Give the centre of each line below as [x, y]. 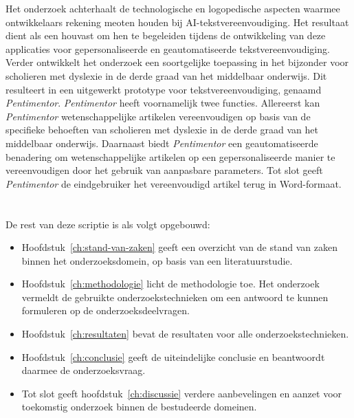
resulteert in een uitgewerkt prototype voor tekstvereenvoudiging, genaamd [164, 89]
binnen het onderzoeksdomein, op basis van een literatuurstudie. [157, 260]
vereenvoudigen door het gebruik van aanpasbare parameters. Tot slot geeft [164, 170]
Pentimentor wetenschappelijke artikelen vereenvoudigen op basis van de [158, 116]
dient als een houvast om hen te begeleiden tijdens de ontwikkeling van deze [166, 35]
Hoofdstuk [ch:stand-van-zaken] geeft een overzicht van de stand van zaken [179, 247]
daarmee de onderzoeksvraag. [84, 370]
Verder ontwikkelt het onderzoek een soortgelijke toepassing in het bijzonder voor [177, 62]
